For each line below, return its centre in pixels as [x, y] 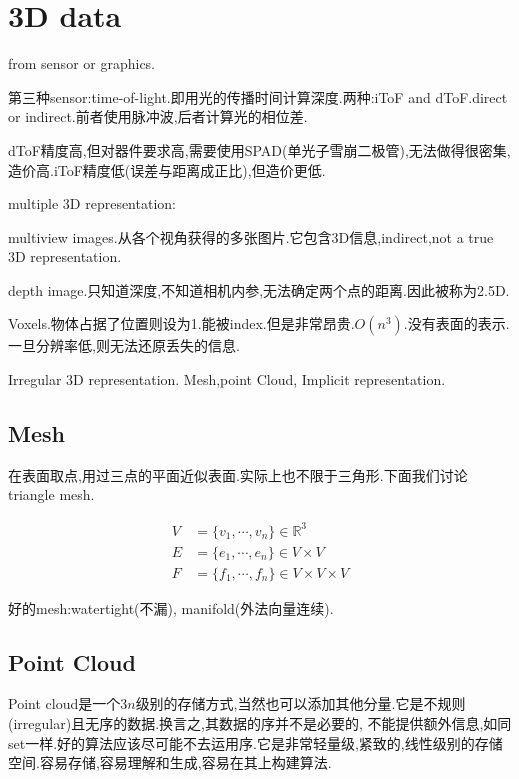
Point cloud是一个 [64, 703]
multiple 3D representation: [92, 203]
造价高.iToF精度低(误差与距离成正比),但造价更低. [167, 169]
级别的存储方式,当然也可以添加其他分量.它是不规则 [300, 703]
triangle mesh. [51, 494]
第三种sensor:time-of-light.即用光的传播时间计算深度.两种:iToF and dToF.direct [258, 96]
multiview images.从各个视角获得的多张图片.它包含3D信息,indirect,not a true [251, 236]
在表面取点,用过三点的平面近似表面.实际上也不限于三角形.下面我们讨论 [238, 474]
